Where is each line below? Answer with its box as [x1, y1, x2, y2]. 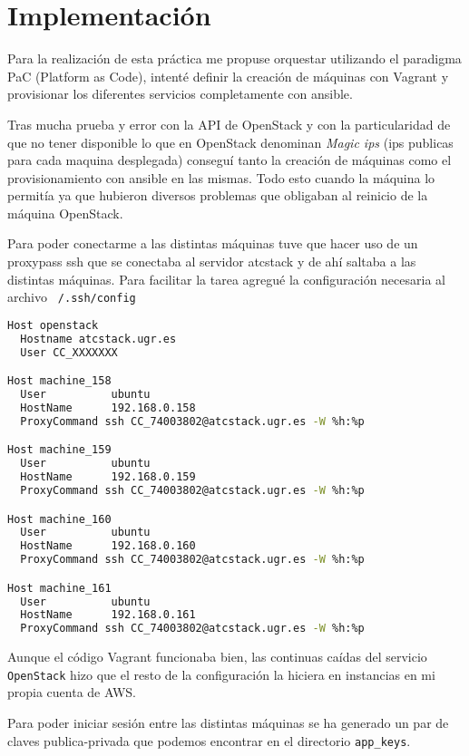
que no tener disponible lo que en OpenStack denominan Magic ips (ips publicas [7, 132, 454, 151]
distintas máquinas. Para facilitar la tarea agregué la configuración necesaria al [7, 269, 445, 288]
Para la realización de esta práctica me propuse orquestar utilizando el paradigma [7, 49, 462, 68]
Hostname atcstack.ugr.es [20, 332, 177, 345]
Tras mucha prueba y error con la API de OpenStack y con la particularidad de [7, 114, 451, 133]
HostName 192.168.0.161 [20, 608, 196, 622]
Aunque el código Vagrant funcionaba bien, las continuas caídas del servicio [7, 647, 427, 666]
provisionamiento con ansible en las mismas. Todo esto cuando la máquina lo [7, 168, 435, 187]
